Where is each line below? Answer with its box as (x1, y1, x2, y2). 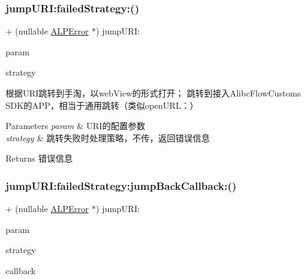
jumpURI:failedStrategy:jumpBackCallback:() (6, 178, 237, 193)
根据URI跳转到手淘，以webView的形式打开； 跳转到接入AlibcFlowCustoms (6, 87, 301, 99)
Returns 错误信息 (6, 152, 73, 165)
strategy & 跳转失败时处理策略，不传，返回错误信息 (6, 131, 210, 144)
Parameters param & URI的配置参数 (6, 119, 146, 132)
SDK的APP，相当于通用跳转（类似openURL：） (6, 98, 198, 111)
